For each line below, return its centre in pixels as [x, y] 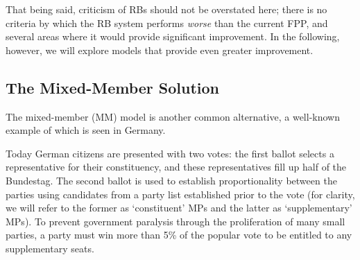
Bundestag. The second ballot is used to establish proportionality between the [171, 180]
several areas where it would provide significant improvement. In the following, [173, 36]
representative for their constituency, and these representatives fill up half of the [176, 167]
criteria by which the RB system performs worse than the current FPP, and [167, 23]
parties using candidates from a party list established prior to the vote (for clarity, [180, 194]
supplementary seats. [50, 248]
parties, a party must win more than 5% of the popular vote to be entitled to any [179, 235]
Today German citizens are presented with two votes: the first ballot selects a [170, 153]
